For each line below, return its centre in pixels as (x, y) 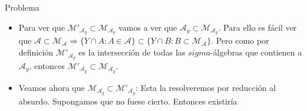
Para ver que (42, 27)
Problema (22, 7)
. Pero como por (240, 40)
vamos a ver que (148, 27)
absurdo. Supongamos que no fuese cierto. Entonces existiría (128, 101)
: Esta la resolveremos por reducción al (206, 87)
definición (36, 52)
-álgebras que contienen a (256, 52)
